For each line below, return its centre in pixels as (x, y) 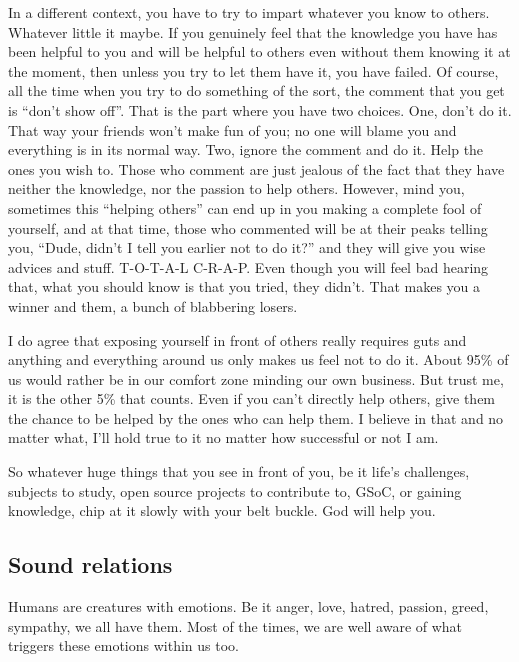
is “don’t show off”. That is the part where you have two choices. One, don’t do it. (260, 109)
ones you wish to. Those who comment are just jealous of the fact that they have (256, 168)
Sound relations (90, 564)
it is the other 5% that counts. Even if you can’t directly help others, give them (252, 398)
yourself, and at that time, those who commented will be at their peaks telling (248, 227)
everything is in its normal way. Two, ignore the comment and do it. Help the (246, 149)
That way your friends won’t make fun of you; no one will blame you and (232, 129)
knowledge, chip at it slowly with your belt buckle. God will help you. (222, 510)
